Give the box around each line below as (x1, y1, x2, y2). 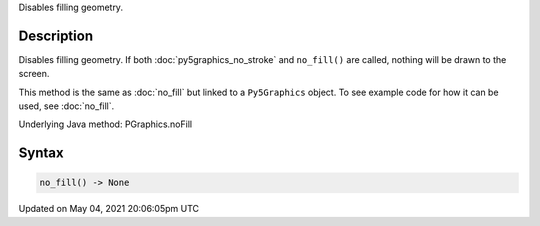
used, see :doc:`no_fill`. (18, 100, 115, 112)
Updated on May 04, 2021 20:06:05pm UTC (18, 203, 200, 215)
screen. (18, 68, 50, 80)
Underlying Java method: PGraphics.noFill (18, 118, 193, 130)
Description (18, 27, 94, 44)
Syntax (18, 145, 64, 162)
